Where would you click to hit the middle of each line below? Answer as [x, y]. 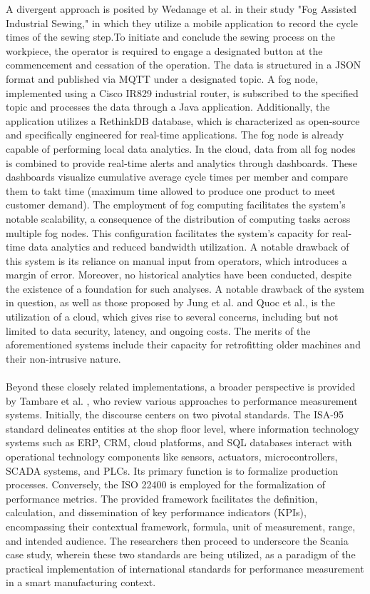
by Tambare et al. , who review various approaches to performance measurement [182, 400]
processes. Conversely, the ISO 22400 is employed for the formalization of [166, 484]
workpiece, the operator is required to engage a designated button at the [164, 50]
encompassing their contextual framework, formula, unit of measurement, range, [181, 526]
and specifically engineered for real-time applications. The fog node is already [175, 135]
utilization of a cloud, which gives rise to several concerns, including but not [172, 317]
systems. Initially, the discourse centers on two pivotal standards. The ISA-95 [175, 414]
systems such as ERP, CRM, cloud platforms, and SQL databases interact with [179, 442]
